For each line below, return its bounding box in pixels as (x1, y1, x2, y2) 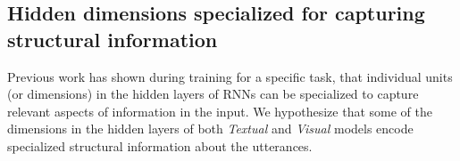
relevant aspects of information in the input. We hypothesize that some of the (7, 101, 432, 120)
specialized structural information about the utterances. (7, 136, 313, 155)
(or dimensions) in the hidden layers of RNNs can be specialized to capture (7, 85, 419, 103)
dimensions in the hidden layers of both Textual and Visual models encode (7, 119, 414, 138)
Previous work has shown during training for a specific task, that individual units (7, 67, 453, 85)
